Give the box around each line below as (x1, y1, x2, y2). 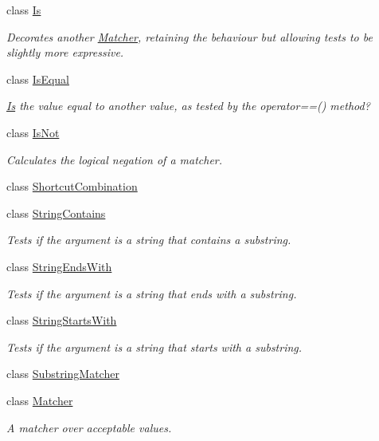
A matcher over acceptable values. (6, 419, 172, 435)
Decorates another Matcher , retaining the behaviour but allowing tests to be (6, 28, 373, 45)
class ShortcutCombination (6, 178, 138, 195)
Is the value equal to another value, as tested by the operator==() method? (6, 97, 370, 114)
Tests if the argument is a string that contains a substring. (6, 231, 291, 248)
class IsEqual (6, 70, 69, 87)
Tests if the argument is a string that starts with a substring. (6, 338, 303, 355)
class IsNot (6, 124, 60, 140)
